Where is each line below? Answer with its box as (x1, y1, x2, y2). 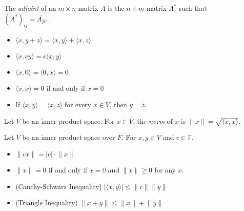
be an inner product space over (22, 132, 115, 142)
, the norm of (133, 115, 173, 126)
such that (179, 3, 207, 13)
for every (64, 99, 91, 109)
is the (108, 3, 124, 13)
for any (154, 164, 176, 174)
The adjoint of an (4, 3, 56, 13)
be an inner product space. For (22, 115, 115, 126)
